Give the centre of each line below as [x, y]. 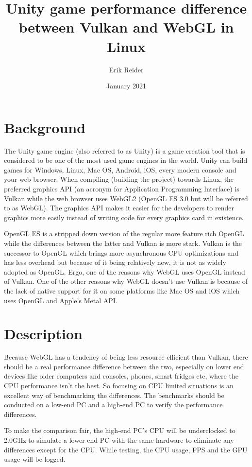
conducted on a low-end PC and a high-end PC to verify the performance [113, 405]
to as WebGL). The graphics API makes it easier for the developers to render [119, 208]
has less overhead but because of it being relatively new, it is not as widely [115, 262]
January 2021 [126, 86]
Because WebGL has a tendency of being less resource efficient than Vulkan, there [126, 357]
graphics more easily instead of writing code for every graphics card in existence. [124, 217]
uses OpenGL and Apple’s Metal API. [61, 300]
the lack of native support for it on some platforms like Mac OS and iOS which [122, 290]
